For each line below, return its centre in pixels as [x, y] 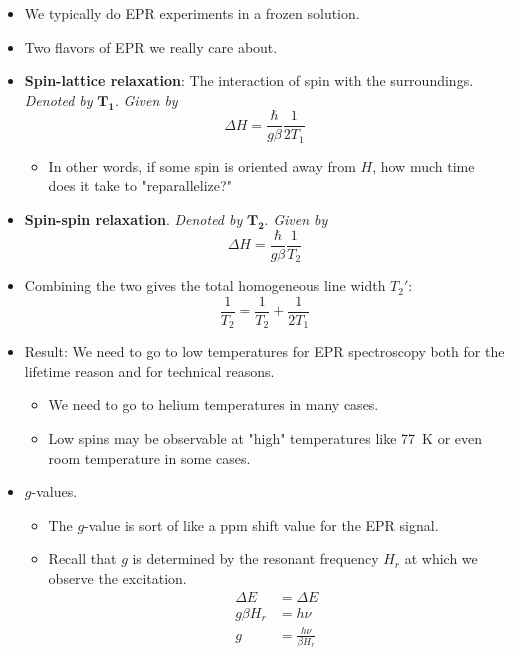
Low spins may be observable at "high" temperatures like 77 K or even [265, 438]
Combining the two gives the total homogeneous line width [205, 285]
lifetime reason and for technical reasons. [149, 370]
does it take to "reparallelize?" [140, 185]
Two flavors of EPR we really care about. [151, 46]
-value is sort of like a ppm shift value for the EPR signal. [261, 524]
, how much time [423, 165]
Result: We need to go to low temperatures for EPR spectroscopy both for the [264, 351]
